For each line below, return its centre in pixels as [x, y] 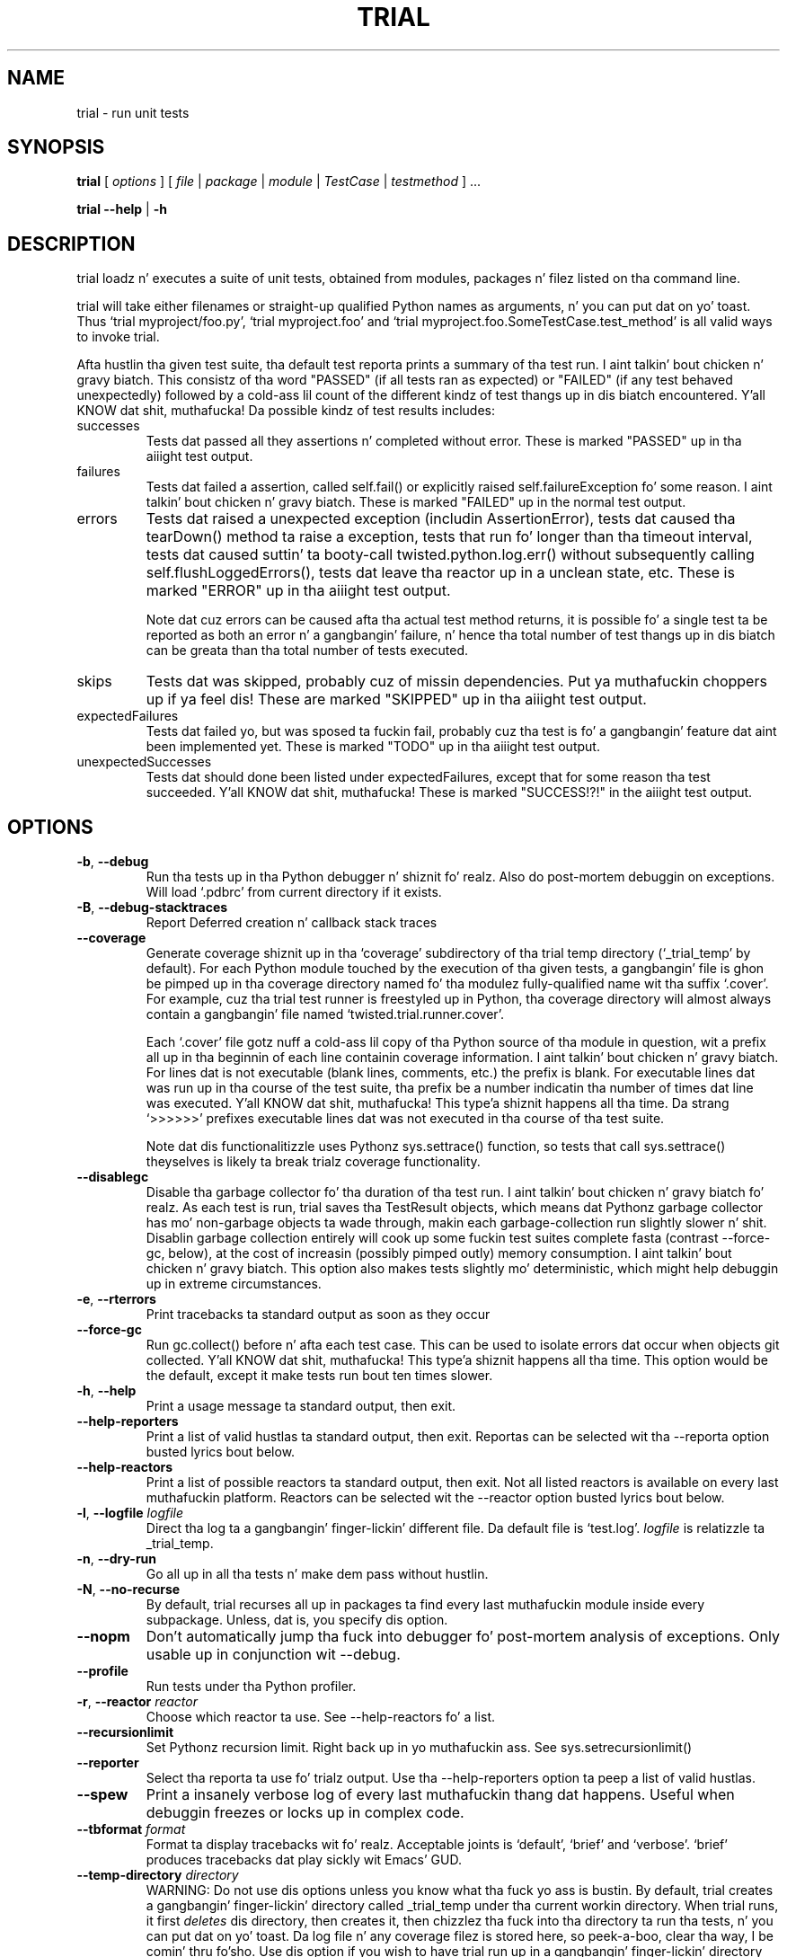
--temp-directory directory [158, 1875]
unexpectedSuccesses [144, 762]
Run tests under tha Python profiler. [251, 1687]
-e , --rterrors [116, 1299]
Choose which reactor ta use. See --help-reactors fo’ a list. [321, 1717]
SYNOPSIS [56, 147]
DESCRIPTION [71, 244]
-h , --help [106, 1391]
